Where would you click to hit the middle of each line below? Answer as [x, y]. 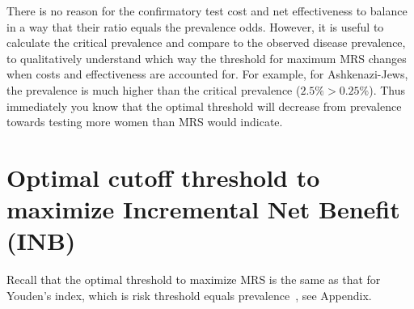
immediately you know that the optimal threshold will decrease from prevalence [204, 106]
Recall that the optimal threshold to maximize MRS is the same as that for [194, 279]
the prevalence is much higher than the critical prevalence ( [154, 89]
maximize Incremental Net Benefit [203, 209]
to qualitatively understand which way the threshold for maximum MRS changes [207, 58]
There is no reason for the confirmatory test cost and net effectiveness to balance [207, 11]
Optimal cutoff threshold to [163, 177]
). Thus [387, 89]
